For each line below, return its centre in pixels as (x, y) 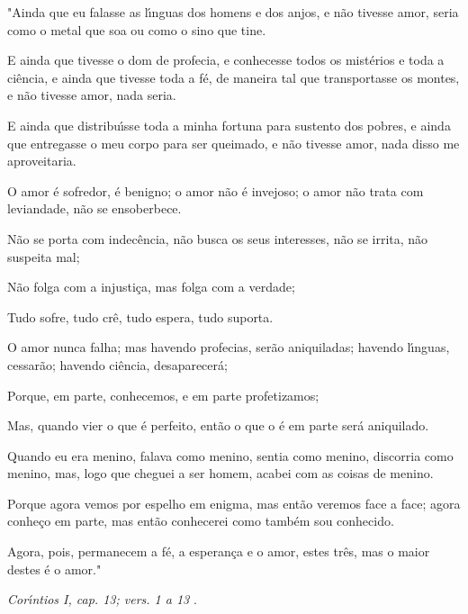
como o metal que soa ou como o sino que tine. (137, 29)
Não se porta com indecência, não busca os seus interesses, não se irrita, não (218, 238)
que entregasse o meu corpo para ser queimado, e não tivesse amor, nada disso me (234, 143)
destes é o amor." (54, 569)
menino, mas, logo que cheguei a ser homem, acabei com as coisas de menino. (220, 473)
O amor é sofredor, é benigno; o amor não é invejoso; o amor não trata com (216, 190)
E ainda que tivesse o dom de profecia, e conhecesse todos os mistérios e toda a (226, 60)
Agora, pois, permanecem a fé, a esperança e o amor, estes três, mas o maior (219, 551)
